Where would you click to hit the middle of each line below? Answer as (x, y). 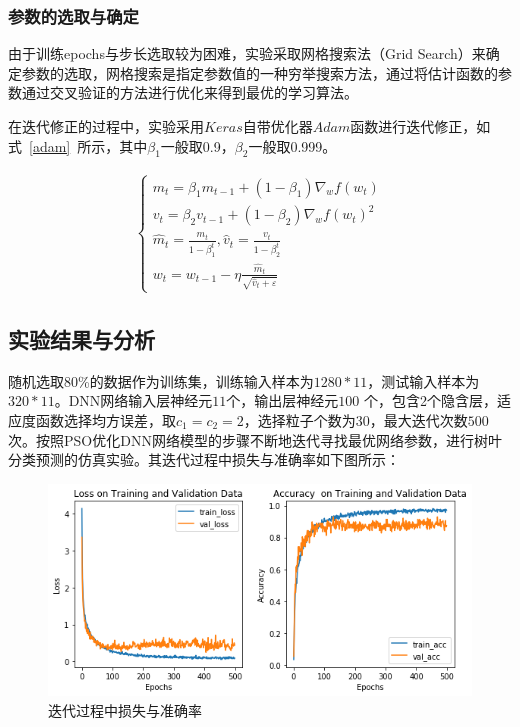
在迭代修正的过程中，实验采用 (106, 126)
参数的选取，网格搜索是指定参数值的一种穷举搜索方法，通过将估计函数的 (259, 72)
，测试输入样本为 (423, 380)
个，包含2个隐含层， (431, 400)
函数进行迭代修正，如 (420, 126)
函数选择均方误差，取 (105, 419)
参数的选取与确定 (73, 15)
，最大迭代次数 (418, 419)
